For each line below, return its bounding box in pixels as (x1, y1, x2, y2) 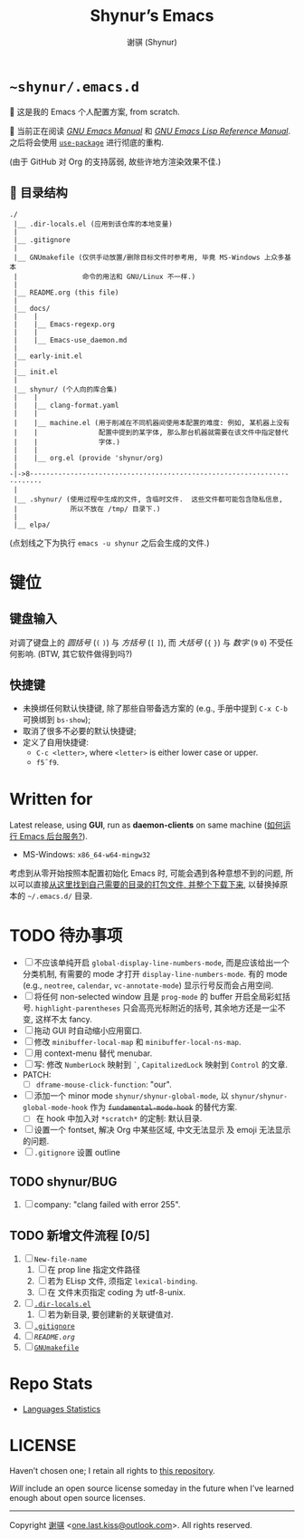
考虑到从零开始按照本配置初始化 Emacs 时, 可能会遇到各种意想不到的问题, (9, 867, 283, 879)
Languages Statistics (22, 1403, 101, 1414)
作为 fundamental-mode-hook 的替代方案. (90, 1102, 238, 1113)
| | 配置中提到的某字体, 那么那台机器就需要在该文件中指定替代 (13, 428, 289, 437)
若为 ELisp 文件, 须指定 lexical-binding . (47, 1275, 198, 1286)
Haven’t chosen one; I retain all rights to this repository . (9, 1465, 215, 1476)
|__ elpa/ (13, 520, 51, 529)
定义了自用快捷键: (22, 737, 89, 748)
